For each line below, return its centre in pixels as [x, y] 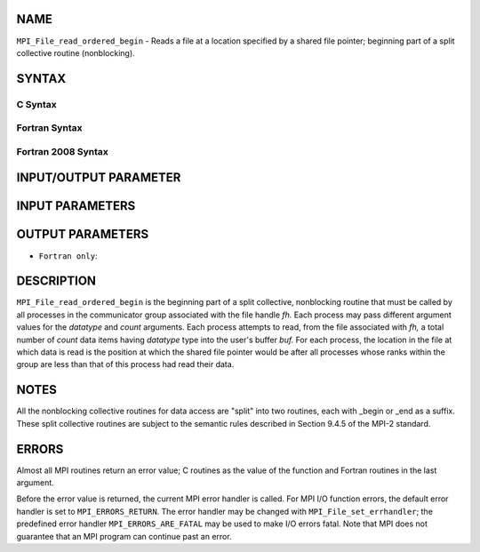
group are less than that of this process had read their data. [125, 364]
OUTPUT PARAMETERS [83, 234]
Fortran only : [68, 256]
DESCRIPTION [56, 281]
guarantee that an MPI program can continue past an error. [124, 536]
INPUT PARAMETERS [76, 206]
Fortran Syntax [49, 128]
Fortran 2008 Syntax [62, 151]
